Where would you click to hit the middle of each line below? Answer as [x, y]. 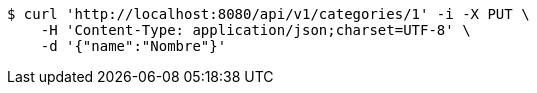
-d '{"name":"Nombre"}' [133, 46]
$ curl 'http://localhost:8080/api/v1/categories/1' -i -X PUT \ [268, 14]
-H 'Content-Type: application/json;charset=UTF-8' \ [255, 30]
